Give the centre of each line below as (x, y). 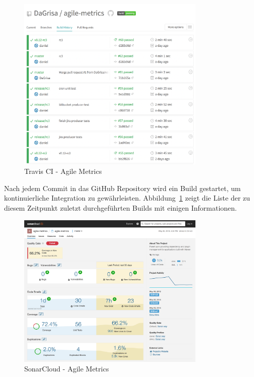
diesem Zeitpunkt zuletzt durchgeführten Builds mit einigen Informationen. (120, 208)
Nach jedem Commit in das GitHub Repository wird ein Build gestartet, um (122, 188)
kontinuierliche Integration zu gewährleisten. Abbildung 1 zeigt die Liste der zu (127, 198)
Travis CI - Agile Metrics (63, 171)
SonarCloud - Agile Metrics (67, 369)
